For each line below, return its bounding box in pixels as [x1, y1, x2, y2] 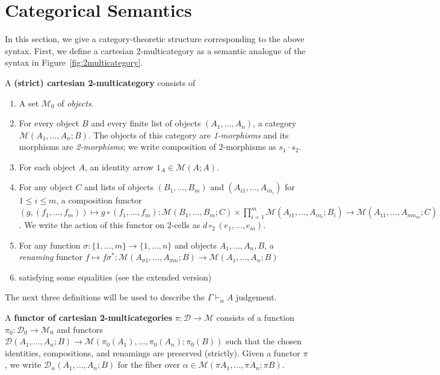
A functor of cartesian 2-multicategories [5, 311, 173, 324]
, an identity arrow [84, 160, 154, 173]
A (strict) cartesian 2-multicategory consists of [5, 76, 196, 88]
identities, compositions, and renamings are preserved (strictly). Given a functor [5, 346, 300, 359]
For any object [19, 181, 73, 193]
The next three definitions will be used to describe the [5, 291, 205, 303]
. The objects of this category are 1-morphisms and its [88, 128, 289, 141]
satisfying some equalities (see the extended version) [19, 270, 212, 283]
